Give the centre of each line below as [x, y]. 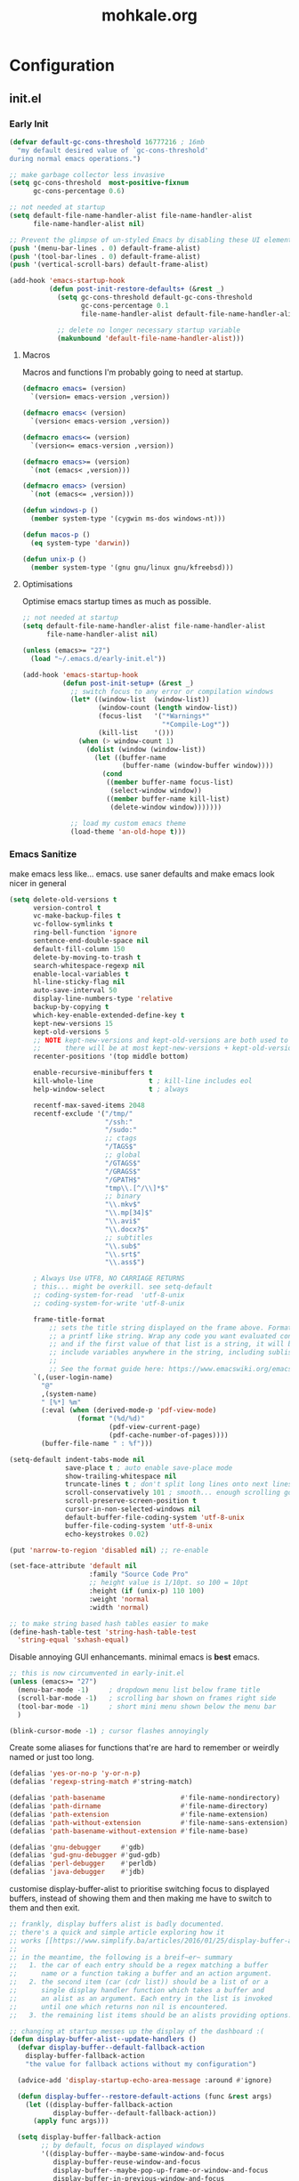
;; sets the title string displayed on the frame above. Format [170, 1328]
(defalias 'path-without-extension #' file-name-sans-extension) [149, 1822]
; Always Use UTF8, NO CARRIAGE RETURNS [109, 1279]
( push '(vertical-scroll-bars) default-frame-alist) [109, 265]
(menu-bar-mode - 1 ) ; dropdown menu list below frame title [139, 1690]
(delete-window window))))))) [166, 807]
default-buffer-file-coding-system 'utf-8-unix [155, 1517]
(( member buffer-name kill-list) [168, 799]
